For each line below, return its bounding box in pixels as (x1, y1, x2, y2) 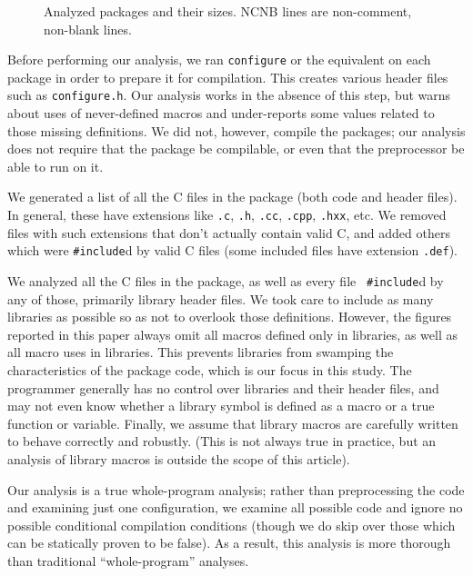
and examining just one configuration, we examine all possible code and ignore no (7, 498, 463, 517)
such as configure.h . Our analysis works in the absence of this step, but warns (7, 85, 451, 104)
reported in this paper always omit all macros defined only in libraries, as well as (7, 324, 458, 343)
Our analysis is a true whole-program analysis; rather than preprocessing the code (7, 480, 465, 499)
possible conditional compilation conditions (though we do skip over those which (7, 515, 456, 534)
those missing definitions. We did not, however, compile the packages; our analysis (7, 121, 466, 140)
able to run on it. (7, 156, 104, 175)
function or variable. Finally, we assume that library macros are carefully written (7, 413, 458, 432)
